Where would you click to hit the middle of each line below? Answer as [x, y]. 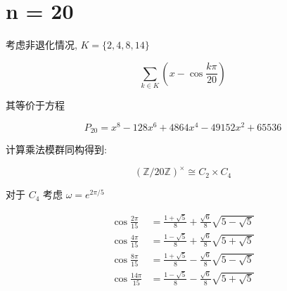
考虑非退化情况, [42, 45]
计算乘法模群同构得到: [56, 149]
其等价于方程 [35, 105]
